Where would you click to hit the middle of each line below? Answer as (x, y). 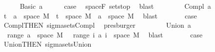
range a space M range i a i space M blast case (105, 34)
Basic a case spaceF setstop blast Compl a (115, 6)
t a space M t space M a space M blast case (100, 15)
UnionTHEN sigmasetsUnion (48, 44)
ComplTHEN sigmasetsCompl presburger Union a (97, 25)
